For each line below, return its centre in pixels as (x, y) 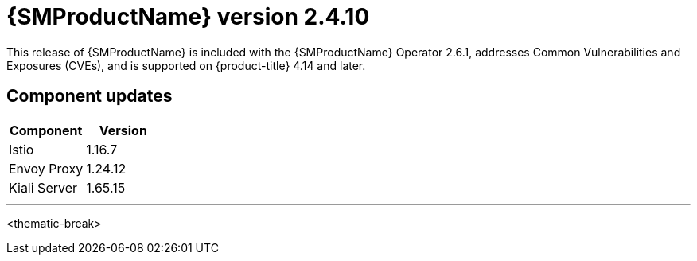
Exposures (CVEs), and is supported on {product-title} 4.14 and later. (186, 65)
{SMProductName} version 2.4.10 (188, 17)
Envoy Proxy (46, 168)
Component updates (90, 96)
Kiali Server (43, 187)
